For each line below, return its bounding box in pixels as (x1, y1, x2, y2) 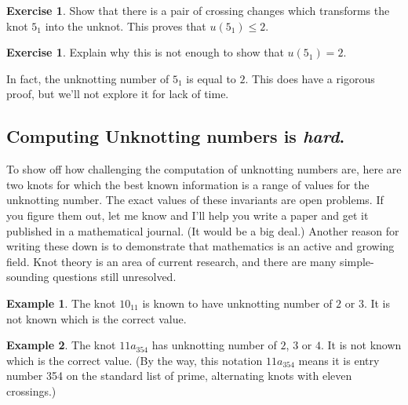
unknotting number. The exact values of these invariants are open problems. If (6, 192, 384, 208)
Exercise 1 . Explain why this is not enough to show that (6, 44, 284, 60)
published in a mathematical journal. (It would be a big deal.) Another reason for (6, 222, 399, 239)
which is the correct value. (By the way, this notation (6, 352, 263, 368)
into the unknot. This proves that (45, 17, 206, 34)
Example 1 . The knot (6, 294, 116, 311)
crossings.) (6, 382, 56, 399)
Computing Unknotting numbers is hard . (6, 124, 345, 148)
